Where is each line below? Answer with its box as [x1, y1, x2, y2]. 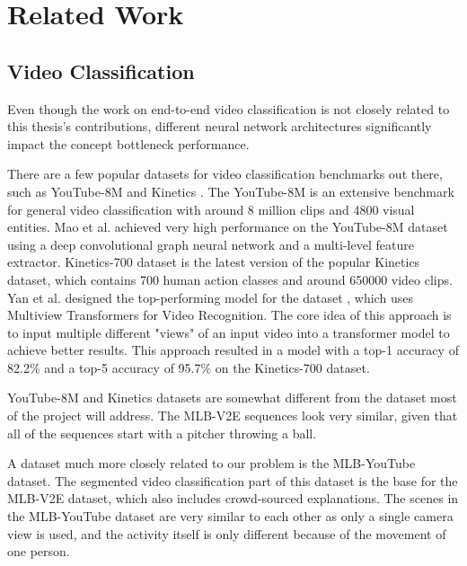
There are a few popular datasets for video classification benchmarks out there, [7, 164, 443, 183]
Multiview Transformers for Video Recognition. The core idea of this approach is [7, 305, 452, 324]
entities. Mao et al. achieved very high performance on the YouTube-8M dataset [7, 217, 448, 236]
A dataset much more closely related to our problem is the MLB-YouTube [7, 454, 416, 473]
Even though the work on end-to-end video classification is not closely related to [7, 99, 450, 118]
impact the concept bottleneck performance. [7, 134, 250, 153]
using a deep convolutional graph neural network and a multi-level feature [7, 234, 414, 253]
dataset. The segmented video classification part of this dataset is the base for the [7, 471, 458, 490]
